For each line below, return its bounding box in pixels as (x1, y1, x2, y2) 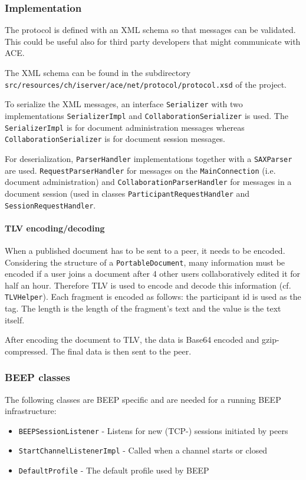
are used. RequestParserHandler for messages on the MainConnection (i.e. (5, 164, 276, 176)
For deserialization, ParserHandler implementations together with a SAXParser (5, 152, 292, 164)
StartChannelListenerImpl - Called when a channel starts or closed (18, 444, 268, 456)
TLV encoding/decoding (5, 221, 105, 234)
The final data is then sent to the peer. (50, 345, 192, 357)
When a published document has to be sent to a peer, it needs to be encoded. (5, 244, 285, 256)
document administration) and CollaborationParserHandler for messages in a (5, 176, 292, 188)
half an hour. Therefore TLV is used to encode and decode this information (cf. (5, 279, 291, 291)
